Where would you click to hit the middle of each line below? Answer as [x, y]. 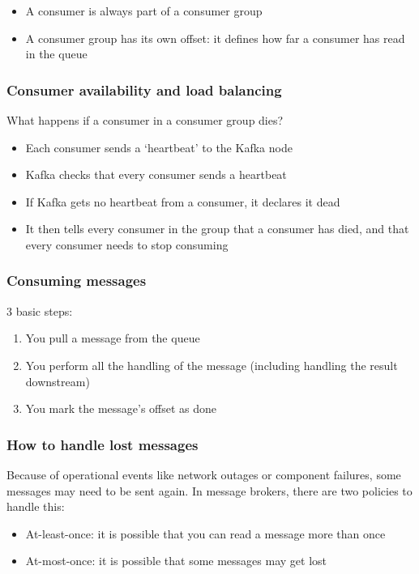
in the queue [56, 54]
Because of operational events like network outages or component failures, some [204, 474]
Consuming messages [77, 281]
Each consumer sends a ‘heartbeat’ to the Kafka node [159, 147]
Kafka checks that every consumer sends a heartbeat [156, 174]
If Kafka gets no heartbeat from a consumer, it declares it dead [183, 201]
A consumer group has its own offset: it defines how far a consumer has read [215, 38]
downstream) [58, 381]
